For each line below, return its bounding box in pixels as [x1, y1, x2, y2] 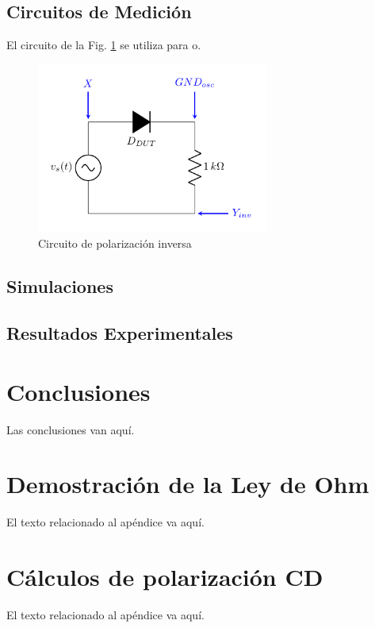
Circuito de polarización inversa [38, 235, 192, 252]
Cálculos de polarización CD [6, 561, 323, 593]
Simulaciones [6, 274, 113, 299]
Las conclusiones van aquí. [6, 421, 135, 437]
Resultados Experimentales [6, 321, 233, 345]
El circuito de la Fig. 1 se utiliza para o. [6, 37, 201, 53]
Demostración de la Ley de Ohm [6, 468, 369, 500]
